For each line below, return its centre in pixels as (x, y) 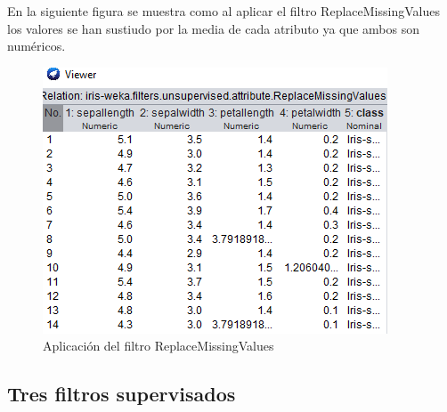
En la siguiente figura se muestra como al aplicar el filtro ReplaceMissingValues (223, 11)
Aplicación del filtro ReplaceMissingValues (158, 346)
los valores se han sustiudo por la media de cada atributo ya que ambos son (214, 28)
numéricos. (37, 46)
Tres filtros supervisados (122, 394)
